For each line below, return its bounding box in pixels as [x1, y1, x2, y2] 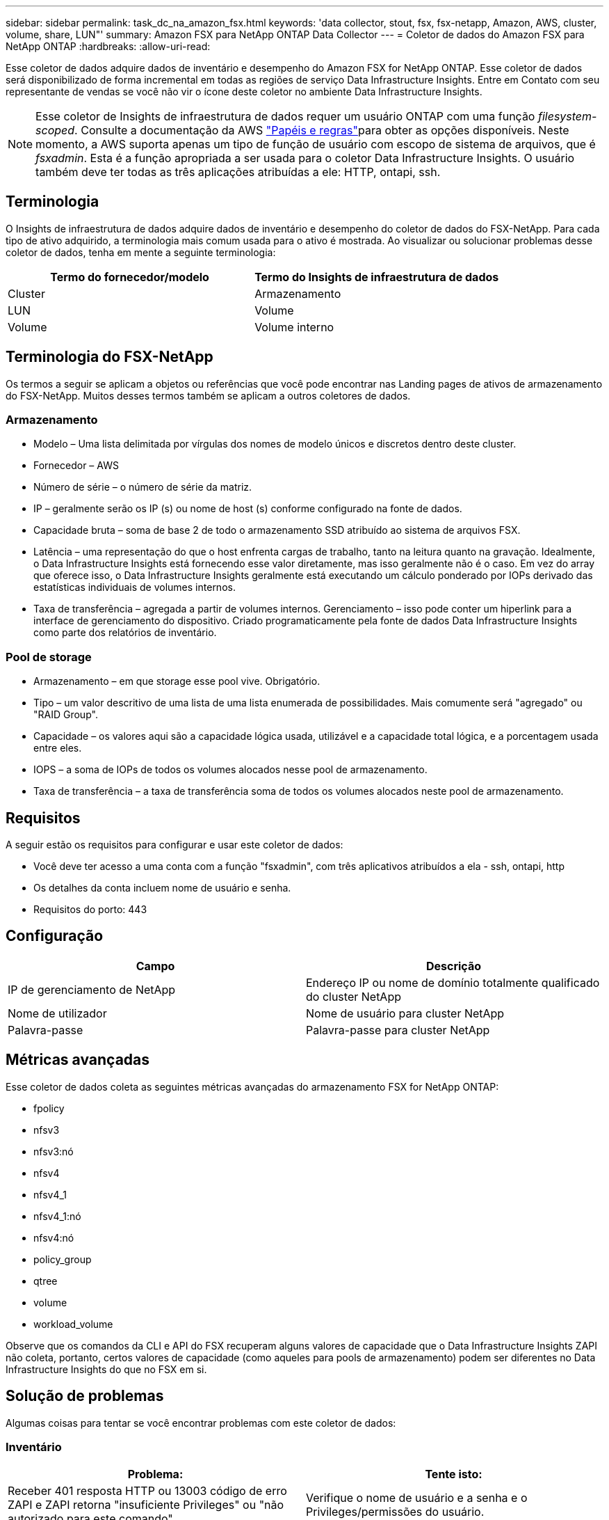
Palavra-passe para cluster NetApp [306, 1022, 490, 1037]
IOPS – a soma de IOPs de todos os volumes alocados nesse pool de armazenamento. [33, 763, 428, 776]
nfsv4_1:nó [33, 1210, 81, 1222]
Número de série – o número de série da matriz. [33, 481, 252, 493]
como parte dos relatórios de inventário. [33, 626, 217, 639]
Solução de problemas [6, 1387, 164, 1405]
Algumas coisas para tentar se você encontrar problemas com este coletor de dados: [6, 1416, 396, 1429]
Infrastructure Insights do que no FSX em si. [6, 1363, 207, 1375]
